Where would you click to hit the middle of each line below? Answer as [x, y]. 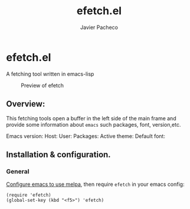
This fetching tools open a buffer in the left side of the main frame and [91, 118]
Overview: [26, 104]
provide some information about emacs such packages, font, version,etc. [94, 124]
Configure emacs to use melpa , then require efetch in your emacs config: [95, 184]
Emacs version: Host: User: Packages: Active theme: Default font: [86, 136]
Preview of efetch [42, 85]
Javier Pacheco [99, 27]
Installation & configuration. [58, 154]
